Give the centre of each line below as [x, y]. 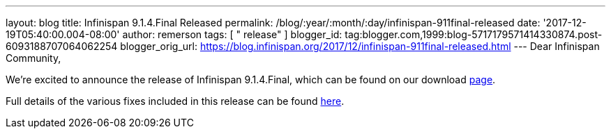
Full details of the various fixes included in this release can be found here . [175, 101]
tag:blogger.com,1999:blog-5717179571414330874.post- [474, 34]
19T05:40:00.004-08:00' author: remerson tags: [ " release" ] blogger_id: [174, 34]
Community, [33, 58]
